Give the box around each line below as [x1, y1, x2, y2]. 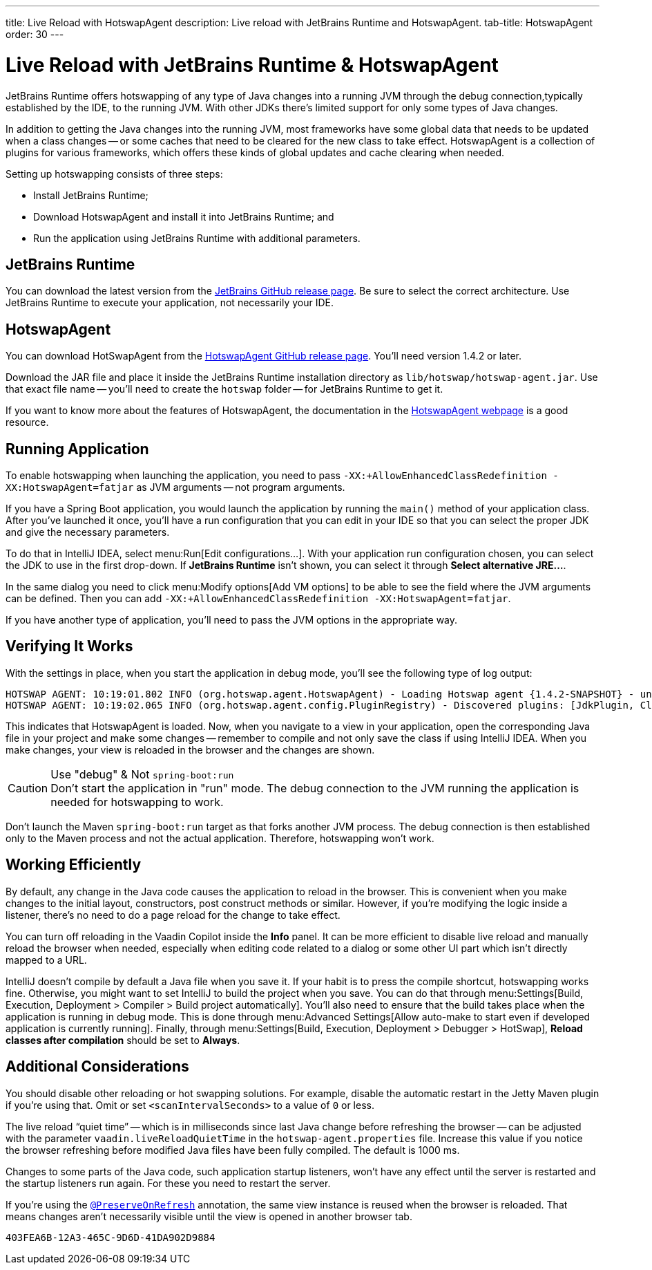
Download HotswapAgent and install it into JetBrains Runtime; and [33, 210, 334, 223]
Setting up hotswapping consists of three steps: [6, 167, 223, 180]
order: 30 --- [6, 28, 64, 40]
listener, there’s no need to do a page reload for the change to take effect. [6, 908, 341, 921]
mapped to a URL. [6, 953, 87, 966]
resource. [6, 416, 49, 429]
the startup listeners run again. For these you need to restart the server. [6, 1177, 331, 1189]
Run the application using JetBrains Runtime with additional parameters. [33, 232, 361, 244]
